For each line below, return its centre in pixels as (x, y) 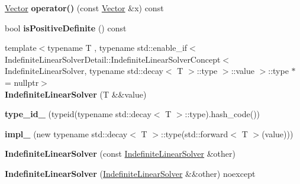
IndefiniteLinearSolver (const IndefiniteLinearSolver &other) (120, 154)
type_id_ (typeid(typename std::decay (78, 114)
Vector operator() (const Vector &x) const (84, 8)
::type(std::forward (195, 133)
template (21, 48)
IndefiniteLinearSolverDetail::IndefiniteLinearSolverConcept (113, 59)
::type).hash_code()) (222, 114)
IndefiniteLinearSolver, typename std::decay (84, 71)
